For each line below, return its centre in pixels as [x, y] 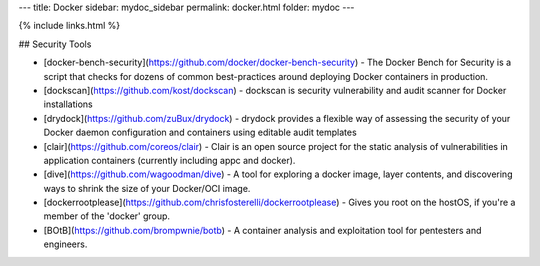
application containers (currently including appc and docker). [169, 160]
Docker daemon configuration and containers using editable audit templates [200, 132]
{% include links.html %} [69, 26]
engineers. [65, 244]
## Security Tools [55, 44]
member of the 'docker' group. [106, 216]
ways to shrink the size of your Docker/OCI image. [147, 188]
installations [68, 104]
